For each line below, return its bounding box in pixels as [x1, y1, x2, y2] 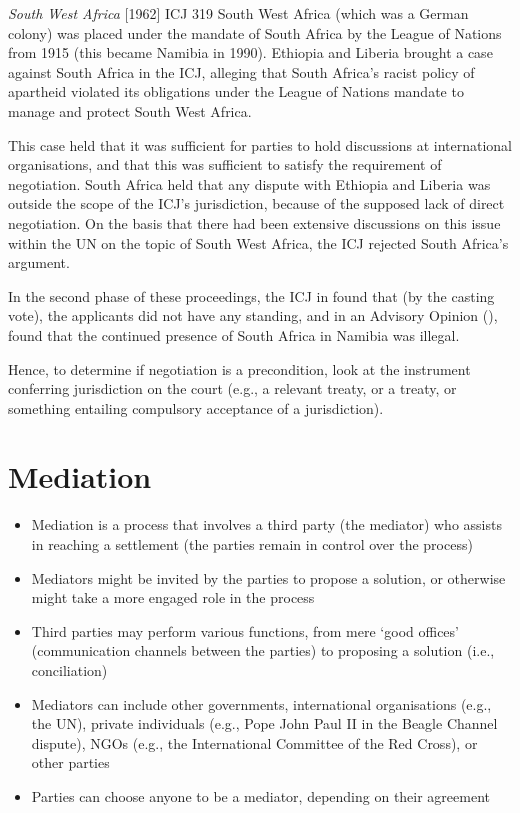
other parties [31, 752, 110, 773]
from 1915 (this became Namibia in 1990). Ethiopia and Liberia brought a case [8, 42, 493, 63]
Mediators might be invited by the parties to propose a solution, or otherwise [31, 567, 506, 588]
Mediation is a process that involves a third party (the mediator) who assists [31, 514, 502, 535]
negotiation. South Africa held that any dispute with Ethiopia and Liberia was [8, 173, 491, 194]
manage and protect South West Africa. [8, 100, 252, 121]
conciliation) [31, 659, 108, 680]
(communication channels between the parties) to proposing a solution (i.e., [31, 640, 495, 661]
